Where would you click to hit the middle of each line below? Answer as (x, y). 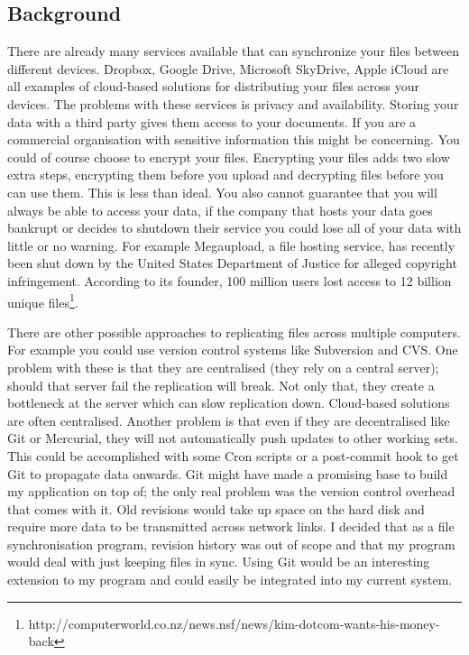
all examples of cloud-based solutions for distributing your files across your (214, 86)
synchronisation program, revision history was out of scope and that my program (231, 544)
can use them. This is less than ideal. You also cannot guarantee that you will (222, 192)
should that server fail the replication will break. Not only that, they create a (221, 385)
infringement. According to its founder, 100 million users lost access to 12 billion (230, 280)
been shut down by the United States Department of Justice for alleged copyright (232, 263)
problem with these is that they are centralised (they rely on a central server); (223, 367)
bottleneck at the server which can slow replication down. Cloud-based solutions (229, 403)
